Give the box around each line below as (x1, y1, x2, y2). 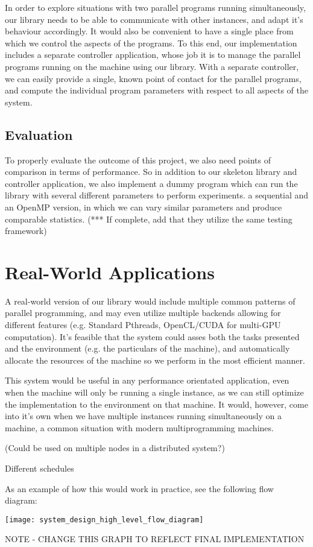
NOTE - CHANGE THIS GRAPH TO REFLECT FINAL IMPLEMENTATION (5, 533, 305, 545)
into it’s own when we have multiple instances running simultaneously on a (5, 409, 282, 422)
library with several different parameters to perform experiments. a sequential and (5, 189, 309, 201)
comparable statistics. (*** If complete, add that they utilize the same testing (5, 212, 292, 225)
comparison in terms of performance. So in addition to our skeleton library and (5, 165, 297, 178)
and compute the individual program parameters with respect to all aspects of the (5, 84, 308, 96)
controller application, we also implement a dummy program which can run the (5, 177, 298, 189)
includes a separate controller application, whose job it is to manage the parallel (5, 48, 301, 61)
